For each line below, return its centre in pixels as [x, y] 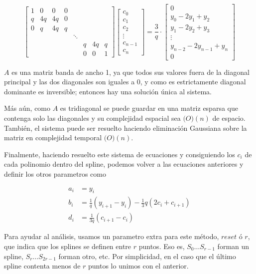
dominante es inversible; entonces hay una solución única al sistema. [108, 91]
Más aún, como [27, 108]
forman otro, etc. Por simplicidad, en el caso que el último [147, 256]
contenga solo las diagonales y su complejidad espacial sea [92, 118]
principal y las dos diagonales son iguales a [69, 82]
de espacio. [229, 118]
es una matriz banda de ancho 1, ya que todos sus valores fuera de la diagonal [130, 72]
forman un [233, 246]
